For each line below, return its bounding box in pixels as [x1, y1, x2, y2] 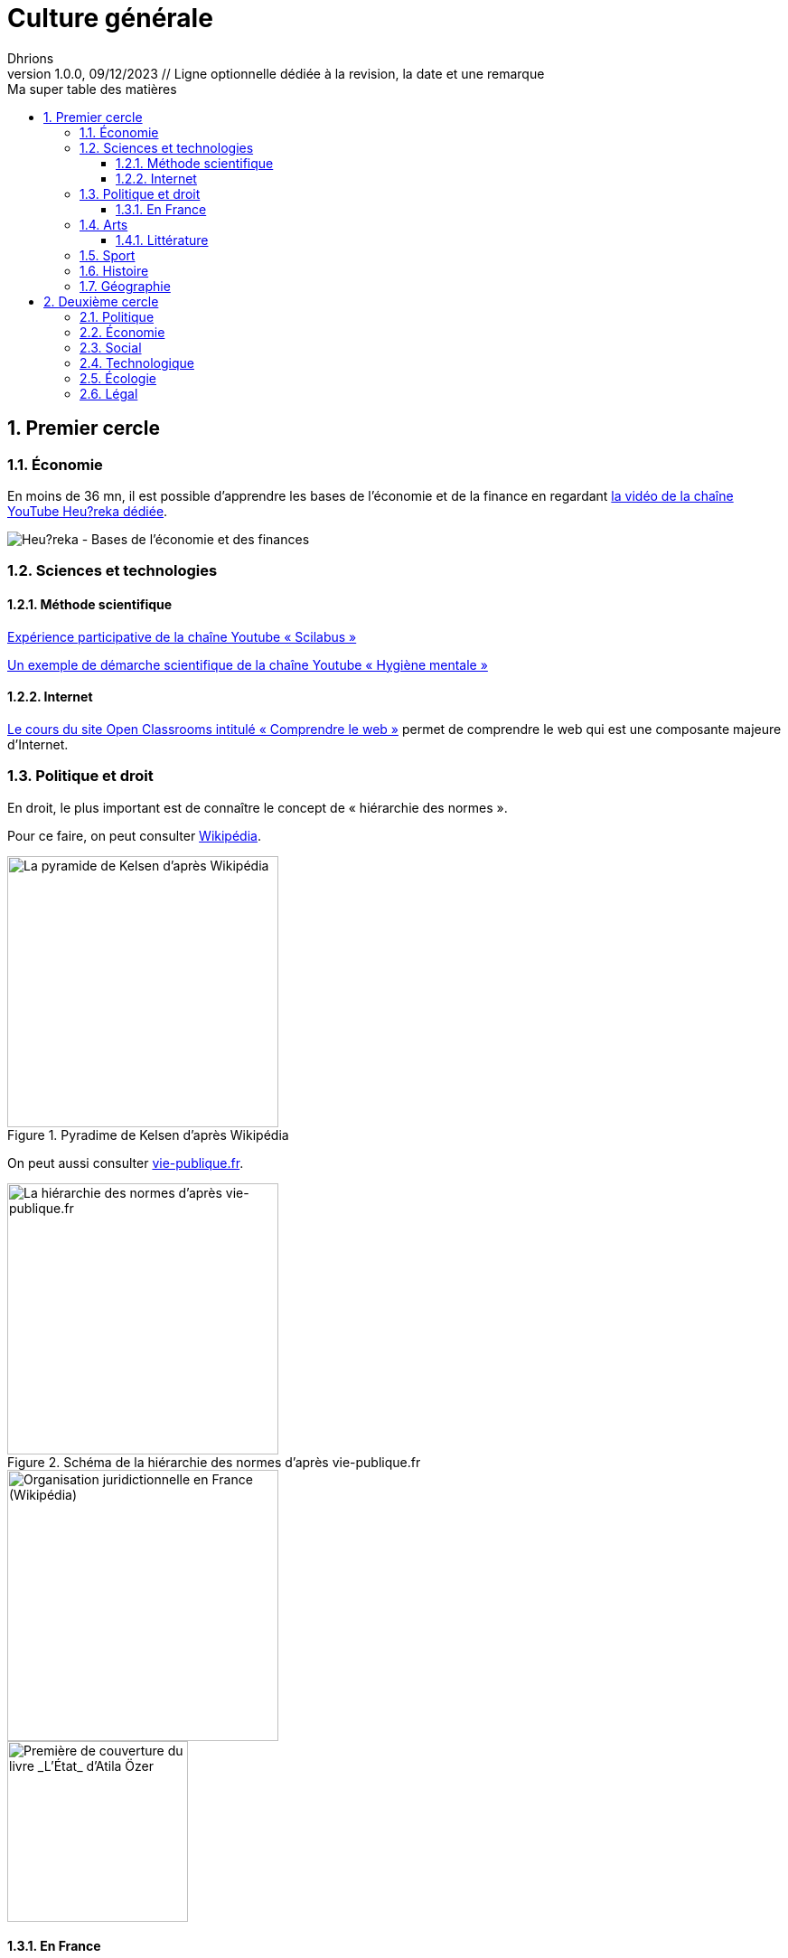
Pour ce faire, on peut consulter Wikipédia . [7, 827, 261, 843]
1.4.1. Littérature [116, 231, 209, 248]
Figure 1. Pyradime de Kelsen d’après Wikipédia [7, 1126, 289, 1143]
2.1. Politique [80, 308, 155, 325]
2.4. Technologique [80, 354, 194, 371]
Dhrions [7, 50, 54, 66]
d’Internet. [7, 736, 69, 752]
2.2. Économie [80, 324, 165, 340]
